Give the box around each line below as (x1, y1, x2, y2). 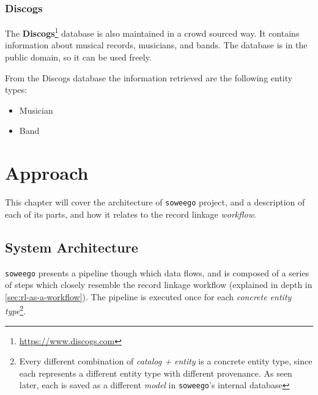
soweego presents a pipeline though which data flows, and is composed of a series (5, 266, 309, 279)
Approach (5, 160, 89, 185)
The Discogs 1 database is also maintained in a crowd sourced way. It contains (5, 25, 300, 39)
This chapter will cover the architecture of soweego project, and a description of (5, 196, 305, 209)
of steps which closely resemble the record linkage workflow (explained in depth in (5, 278, 312, 291)
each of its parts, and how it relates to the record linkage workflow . (5, 207, 256, 220)
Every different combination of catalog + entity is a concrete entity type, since (19, 355, 312, 367)
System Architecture (5, 237, 138, 256)
